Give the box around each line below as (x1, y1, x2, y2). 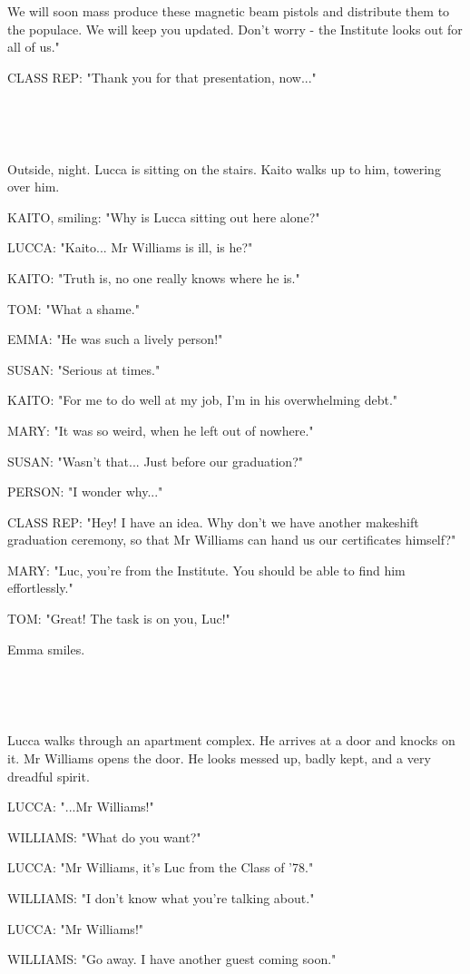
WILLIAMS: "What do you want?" (7, 827, 201, 846)
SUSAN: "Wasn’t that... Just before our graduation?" (7, 451, 304, 470)
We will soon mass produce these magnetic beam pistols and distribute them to (7, 2, 450, 20)
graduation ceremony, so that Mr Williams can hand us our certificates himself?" (7, 530, 456, 549)
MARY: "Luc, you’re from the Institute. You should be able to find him (7, 560, 406, 579)
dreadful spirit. (7, 766, 90, 785)
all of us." (7, 37, 60, 56)
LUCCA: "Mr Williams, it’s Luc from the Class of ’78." (7, 858, 314, 877)
